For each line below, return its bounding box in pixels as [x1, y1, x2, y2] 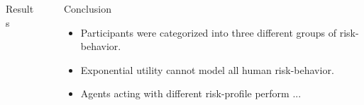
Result [6, 1, 34, 16]
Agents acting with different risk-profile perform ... [80, 86, 302, 101]
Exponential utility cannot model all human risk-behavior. [80, 62, 334, 77]
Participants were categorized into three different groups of [80, 25, 337, 39]
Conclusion [63, 1, 111, 16]
